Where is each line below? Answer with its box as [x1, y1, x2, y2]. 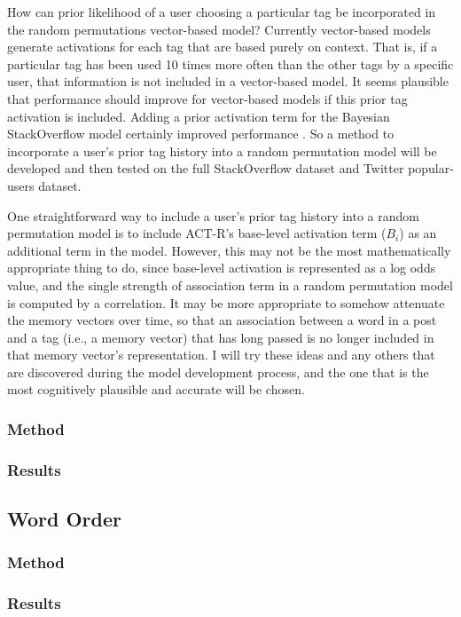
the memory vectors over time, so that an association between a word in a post [7, 311, 437, 329]
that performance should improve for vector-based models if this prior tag [7, 89, 408, 107]
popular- [408, 159, 454, 178]
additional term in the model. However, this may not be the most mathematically [7, 241, 451, 259]
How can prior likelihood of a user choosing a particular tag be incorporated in [7, 3, 436, 20]
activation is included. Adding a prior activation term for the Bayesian [7, 107, 390, 125]
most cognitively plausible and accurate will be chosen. [7, 380, 305, 399]
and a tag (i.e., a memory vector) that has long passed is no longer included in [7, 328, 434, 346]
